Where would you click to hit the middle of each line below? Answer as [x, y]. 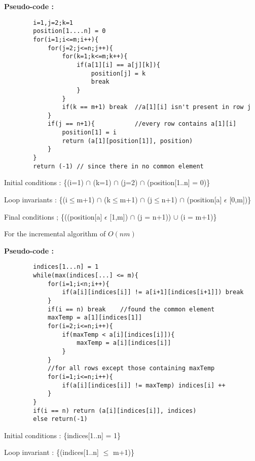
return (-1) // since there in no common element [118, 166]
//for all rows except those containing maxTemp [131, 368]
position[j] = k [118, 73]
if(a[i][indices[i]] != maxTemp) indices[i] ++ [144, 385]
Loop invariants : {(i [36, 199]
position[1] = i [89, 133]
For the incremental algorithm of [55, 234]
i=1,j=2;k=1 [53, 23]
